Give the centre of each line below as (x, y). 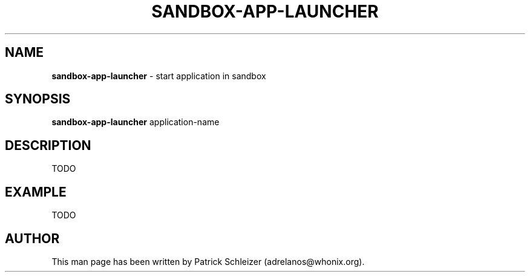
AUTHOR (32, 238)
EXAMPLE (36, 192)
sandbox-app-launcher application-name (136, 122)
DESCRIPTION (48, 145)
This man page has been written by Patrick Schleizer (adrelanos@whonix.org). (208, 261)
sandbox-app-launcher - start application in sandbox (159, 76)
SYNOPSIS (38, 99)
